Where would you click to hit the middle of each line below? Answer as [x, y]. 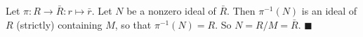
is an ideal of [329, 10]
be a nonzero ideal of [171, 10]
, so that [133, 24]
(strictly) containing [59, 24]
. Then [241, 10]
